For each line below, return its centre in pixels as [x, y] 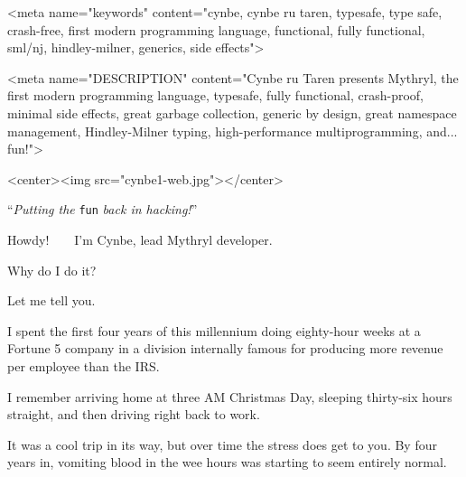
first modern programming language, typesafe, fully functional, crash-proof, [215, 95]
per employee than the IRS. [84, 365]
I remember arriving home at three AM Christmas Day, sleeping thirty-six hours [230, 396]
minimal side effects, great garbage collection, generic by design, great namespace [232, 112]
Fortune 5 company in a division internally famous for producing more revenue [225, 348]
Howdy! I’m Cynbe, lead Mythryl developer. [140, 239]
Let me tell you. [51, 300]
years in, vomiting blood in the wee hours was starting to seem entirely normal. [227, 462]
